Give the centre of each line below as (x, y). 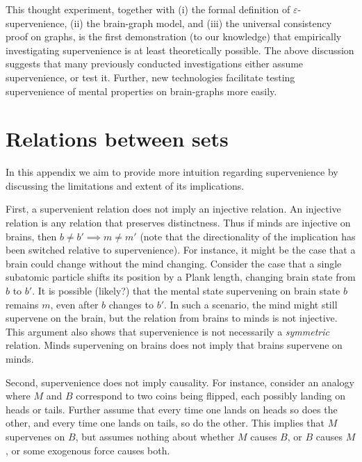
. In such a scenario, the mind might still (251, 304)
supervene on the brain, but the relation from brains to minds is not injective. (172, 318)
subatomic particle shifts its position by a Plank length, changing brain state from (181, 277)
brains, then (31, 236)
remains (22, 304)
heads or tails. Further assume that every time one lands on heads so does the (172, 409)
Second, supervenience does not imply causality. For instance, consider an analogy (180, 382)
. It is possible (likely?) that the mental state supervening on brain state (186, 291)
